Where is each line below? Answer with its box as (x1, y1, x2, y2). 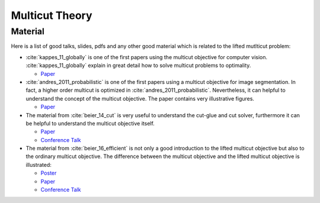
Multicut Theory (11, 9, 92, 22)
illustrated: (25, 161, 52, 168)
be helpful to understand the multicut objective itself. (25, 120, 155, 127)
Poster (40, 169, 57, 177)
